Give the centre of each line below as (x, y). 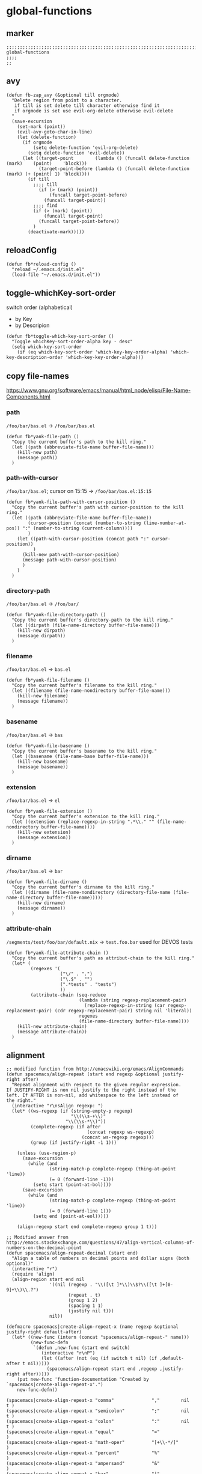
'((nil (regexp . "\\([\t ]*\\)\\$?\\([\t (103, 1285)
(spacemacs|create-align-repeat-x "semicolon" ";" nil (98, 1411)
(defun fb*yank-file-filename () (48, 680)
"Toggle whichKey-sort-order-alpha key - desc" (72, 342)
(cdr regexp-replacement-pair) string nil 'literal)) (123, 1011)
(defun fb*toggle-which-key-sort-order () (60, 337)
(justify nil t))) (91, 1311)
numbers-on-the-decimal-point (44, 1248)
